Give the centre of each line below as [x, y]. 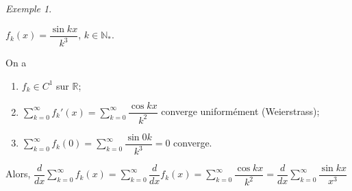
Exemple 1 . [29, 8]
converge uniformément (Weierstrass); [240, 111]
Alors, [18, 174]
